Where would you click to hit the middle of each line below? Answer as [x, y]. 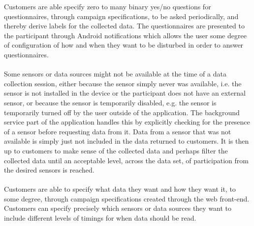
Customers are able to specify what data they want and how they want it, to [120, 189]
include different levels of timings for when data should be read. [100, 218]
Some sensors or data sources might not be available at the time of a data [115, 74]
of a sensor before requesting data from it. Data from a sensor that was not [118, 131]
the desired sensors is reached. [49, 170]
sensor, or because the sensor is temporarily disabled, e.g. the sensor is [110, 102]
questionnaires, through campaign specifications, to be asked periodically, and [121, 16]
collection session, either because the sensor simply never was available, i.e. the [123, 83]
